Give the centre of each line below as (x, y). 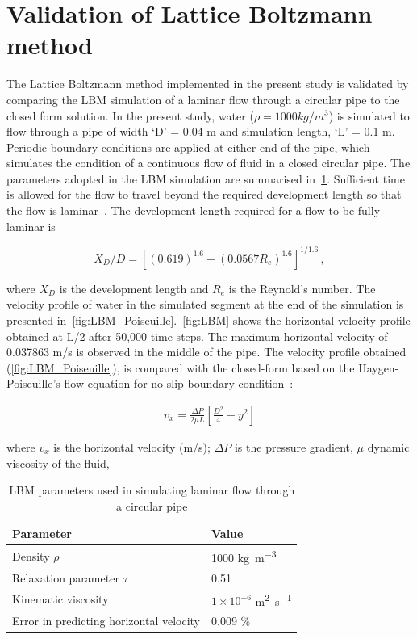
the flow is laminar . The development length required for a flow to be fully (194, 210)
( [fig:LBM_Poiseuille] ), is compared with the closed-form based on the (181, 367)
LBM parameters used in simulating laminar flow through (152, 490)
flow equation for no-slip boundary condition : (179, 383)
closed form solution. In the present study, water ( (130, 115)
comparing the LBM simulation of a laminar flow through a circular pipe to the (203, 99)
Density (31, 555)
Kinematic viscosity (60, 599)
